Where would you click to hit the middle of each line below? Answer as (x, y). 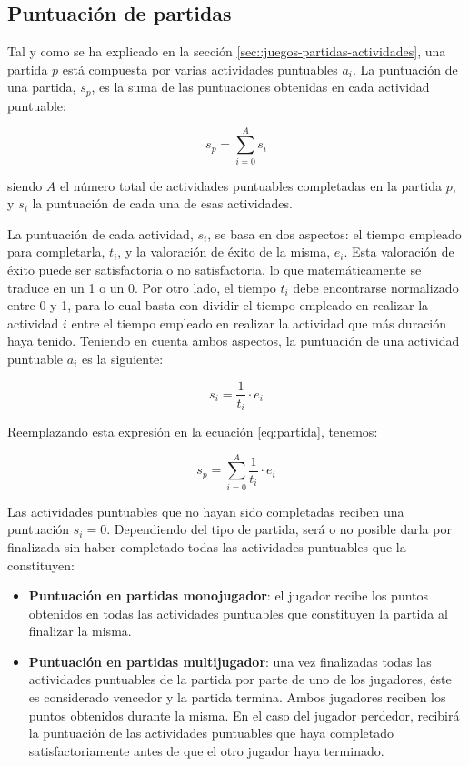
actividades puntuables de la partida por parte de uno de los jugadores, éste (240, 679)
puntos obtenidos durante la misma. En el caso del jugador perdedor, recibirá (244, 715)
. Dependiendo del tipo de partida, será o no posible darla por (279, 529)
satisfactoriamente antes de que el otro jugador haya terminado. (206, 750)
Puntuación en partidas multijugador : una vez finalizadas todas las (230, 661)
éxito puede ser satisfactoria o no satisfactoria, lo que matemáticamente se (215, 269)
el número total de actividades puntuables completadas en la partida (251, 185)
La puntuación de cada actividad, (100, 233)
